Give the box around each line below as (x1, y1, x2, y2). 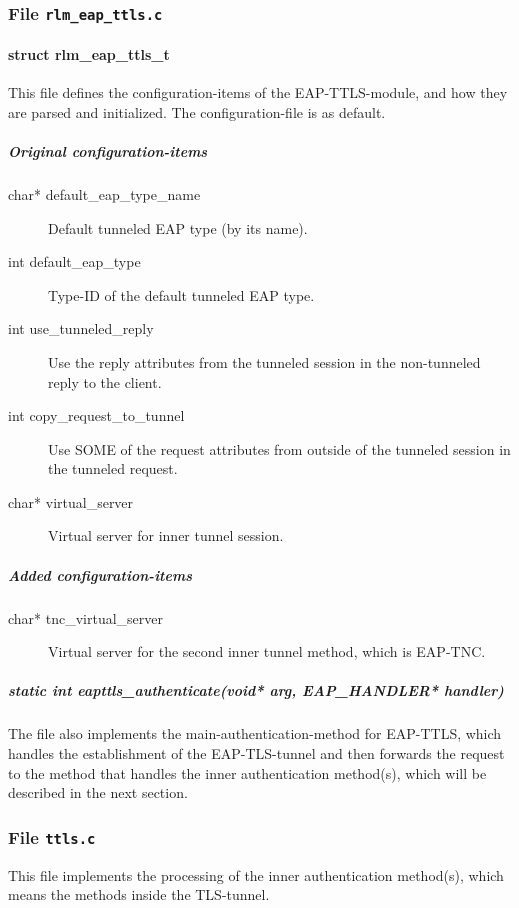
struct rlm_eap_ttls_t (8, 44, 170, 64)
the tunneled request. (48, 458, 178, 479)
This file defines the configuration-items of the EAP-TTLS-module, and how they (8, 82, 508, 103)
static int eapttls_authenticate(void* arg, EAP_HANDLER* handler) (8, 680, 504, 701)
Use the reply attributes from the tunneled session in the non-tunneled (48, 351, 481, 372)
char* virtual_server (8, 491, 134, 512)
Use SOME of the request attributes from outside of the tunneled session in (48, 438, 511, 459)
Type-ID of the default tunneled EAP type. (48, 284, 315, 305)
